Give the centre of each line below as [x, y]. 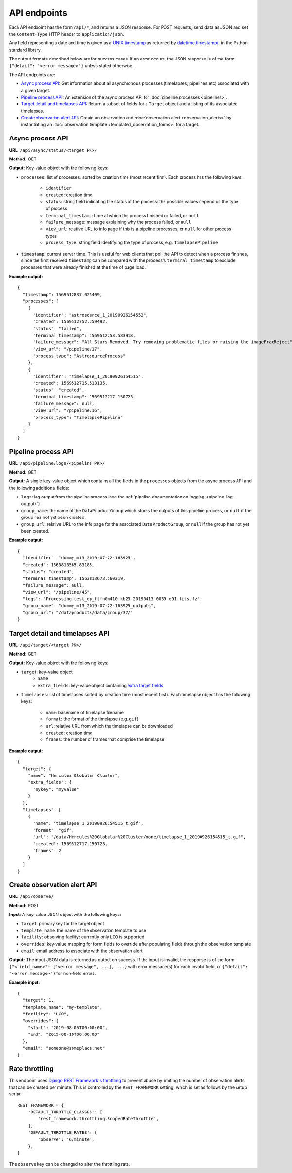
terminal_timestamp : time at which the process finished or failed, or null [122, 215]
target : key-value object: [47, 672]
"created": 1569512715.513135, [70, 383]
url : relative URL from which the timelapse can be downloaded [109, 726]
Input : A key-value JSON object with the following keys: [65, 915]
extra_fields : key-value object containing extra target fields [100, 685]
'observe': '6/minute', [66, 1139]
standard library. [26, 50]
